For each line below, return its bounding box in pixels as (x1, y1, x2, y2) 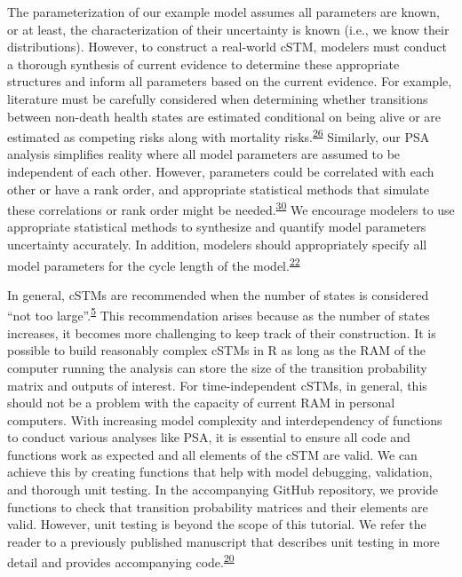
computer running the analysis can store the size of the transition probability (7, 358, 427, 376)
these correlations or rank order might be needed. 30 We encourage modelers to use (7, 198, 455, 218)
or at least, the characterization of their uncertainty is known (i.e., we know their (7, 20, 450, 38)
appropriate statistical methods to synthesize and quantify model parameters (7, 217, 426, 236)
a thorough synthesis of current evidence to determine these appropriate (7, 54, 400, 73)
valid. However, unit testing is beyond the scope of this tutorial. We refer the (7, 515, 426, 534)
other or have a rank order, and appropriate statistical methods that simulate (7, 179, 430, 198)
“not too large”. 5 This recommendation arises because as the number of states (7, 304, 430, 325)
